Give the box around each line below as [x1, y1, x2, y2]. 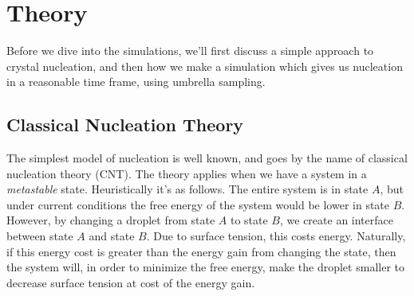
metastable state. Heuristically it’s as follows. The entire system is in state [6, 181, 369, 197]
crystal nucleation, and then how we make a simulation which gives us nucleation [6, 57, 403, 74]
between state [6, 228, 73, 244]
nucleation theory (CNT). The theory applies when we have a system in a [6, 165, 367, 181]
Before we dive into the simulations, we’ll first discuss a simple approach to [6, 42, 374, 59]
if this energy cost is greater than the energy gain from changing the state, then [6, 243, 396, 259]
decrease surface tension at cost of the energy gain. [6, 274, 255, 290]
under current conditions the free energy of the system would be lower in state [6, 196, 390, 212]
